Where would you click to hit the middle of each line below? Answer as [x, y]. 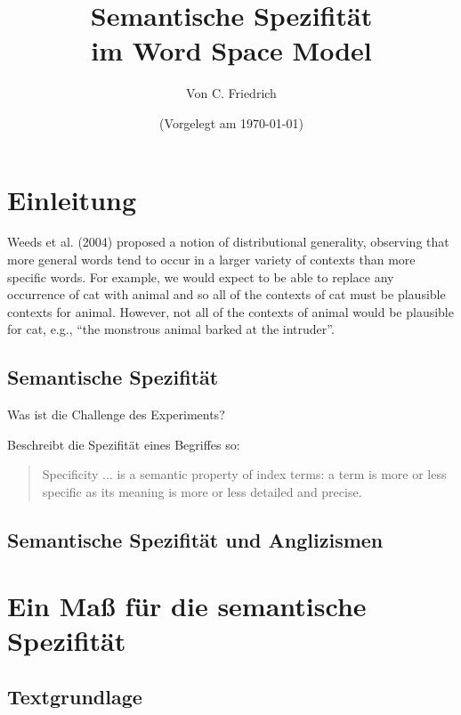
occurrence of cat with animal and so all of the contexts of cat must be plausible [226, 294]
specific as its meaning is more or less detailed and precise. [202, 491]
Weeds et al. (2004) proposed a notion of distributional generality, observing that [228, 242]
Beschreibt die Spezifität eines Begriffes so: [124, 444]
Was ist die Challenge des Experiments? [116, 414]
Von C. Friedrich [231, 93]
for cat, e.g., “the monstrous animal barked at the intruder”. [171, 329]
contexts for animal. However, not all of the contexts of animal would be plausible [230, 311]
